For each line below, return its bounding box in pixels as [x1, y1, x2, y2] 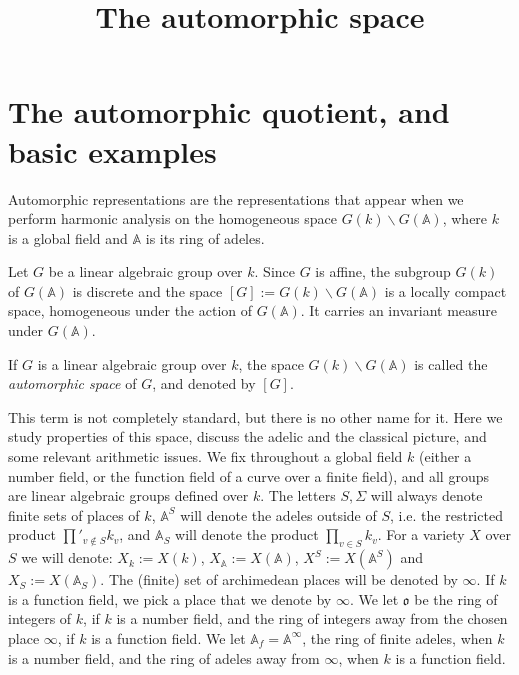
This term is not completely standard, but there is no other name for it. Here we [8, 406, 503, 427]
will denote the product [175, 524, 319, 545]
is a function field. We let [91, 627, 246, 648]
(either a [418, 446, 472, 467]
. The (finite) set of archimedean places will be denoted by [100, 569, 458, 590]
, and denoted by [152, 373, 256, 394]
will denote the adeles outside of [180, 504, 377, 525]
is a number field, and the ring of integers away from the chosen [116, 608, 508, 629]
